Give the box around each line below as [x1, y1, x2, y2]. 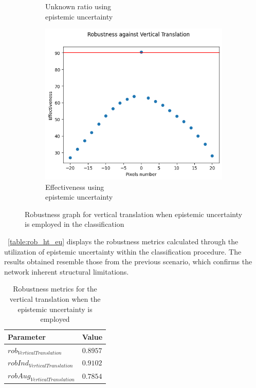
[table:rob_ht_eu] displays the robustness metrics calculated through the [8, 236, 239, 246]
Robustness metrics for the [13, 283, 97, 294]
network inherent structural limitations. [4, 266, 129, 277]
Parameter [8, 331, 46, 342]
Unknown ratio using [45, 1, 112, 11]
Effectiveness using [45, 181, 104, 192]
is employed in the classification [25, 219, 124, 229]
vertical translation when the [9, 293, 101, 304]
